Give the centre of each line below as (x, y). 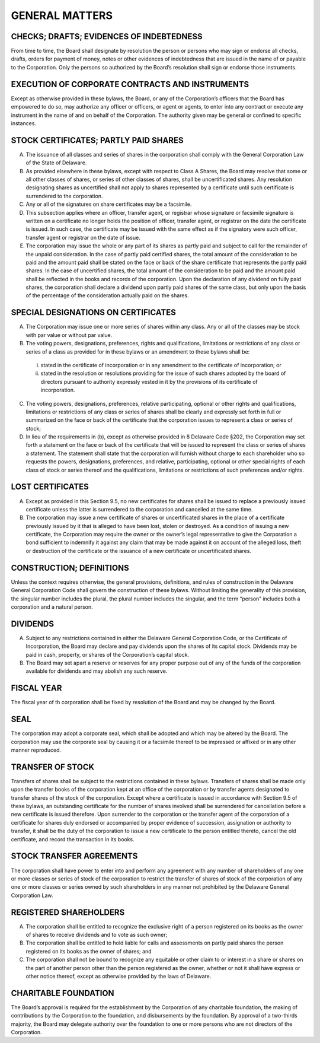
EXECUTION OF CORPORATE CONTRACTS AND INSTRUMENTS (130, 84)
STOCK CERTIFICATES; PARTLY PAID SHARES (97, 140)
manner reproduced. (36, 750)
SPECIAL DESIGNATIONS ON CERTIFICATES (93, 312)
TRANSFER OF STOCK (53, 767)
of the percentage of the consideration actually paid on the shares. (107, 295)
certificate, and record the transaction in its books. (73, 839)
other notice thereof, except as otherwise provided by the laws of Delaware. (119, 976)
